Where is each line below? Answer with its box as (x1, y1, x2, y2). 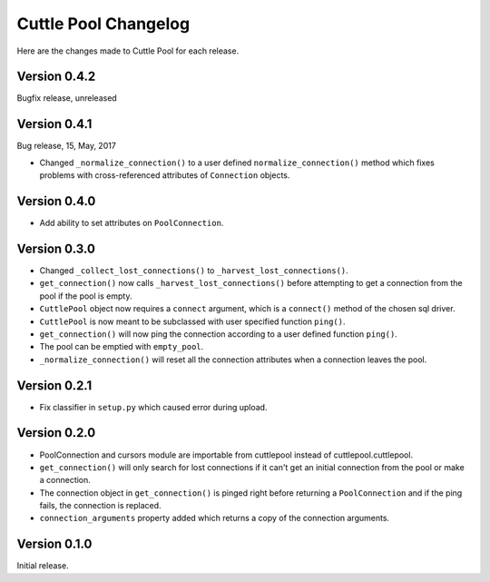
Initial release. (16, 560, 69, 571)
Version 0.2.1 (16, 378, 93, 393)
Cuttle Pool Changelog (16, 14, 191, 34)
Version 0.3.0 (16, 241, 95, 256)
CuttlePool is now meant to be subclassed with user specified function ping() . (39, 316, 346, 327)
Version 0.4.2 (16, 69, 96, 84)
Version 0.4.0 (16, 193, 96, 209)
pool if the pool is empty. (39, 291, 132, 301)
